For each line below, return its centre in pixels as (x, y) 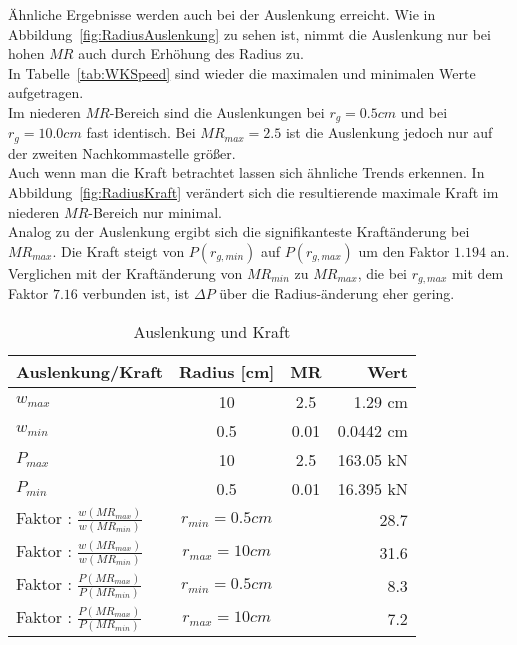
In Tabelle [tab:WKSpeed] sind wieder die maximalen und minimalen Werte (242, 72)
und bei (424, 111)
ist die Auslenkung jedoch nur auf (389, 132)
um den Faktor (404, 250)
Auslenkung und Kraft (212, 331)
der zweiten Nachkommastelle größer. (122, 152)
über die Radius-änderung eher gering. (337, 293)
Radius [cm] (226, 371)
